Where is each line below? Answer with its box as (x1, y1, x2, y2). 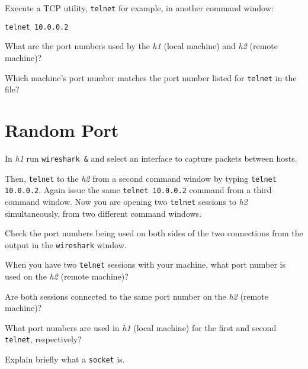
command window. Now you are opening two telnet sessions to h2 (5, 195, 248, 207)
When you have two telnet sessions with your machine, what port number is (5, 258, 285, 271)
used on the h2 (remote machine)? (5, 270, 129, 282)
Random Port (5, 117, 119, 142)
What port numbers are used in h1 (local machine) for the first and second (5, 321, 277, 333)
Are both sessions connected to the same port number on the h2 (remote (5, 290, 268, 302)
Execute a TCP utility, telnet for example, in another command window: (5, 2, 274, 14)
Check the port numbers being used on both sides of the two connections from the (5, 227, 303, 239)
